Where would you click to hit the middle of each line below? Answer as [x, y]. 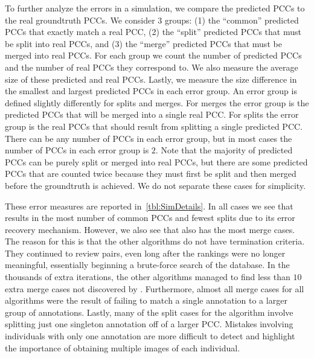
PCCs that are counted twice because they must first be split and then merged [151, 174]
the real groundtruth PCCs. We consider [80, 20]
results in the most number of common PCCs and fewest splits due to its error [150, 218]
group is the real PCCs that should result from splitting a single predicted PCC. [154, 126]
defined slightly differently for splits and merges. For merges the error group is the [157, 102]
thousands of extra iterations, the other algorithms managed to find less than [148, 277]
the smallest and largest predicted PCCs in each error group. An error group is [151, 91]
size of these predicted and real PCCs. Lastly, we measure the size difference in [151, 79]
